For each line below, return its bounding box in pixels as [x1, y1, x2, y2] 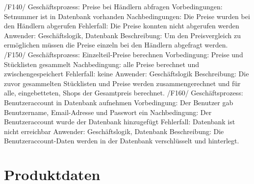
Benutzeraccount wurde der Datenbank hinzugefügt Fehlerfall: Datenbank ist [4, 116, 235, 127]
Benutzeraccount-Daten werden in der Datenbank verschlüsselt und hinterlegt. [4, 136, 239, 146]
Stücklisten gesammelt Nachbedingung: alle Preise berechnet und [4, 59, 199, 69]
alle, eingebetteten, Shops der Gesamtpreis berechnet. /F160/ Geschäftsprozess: [4, 88, 243, 98]
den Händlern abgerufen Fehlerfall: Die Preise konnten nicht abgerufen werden [4, 21, 239, 31]
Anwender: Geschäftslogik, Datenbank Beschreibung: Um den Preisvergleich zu [4, 30, 241, 40]
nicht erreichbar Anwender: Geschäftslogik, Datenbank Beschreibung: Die [4, 126, 224, 136]
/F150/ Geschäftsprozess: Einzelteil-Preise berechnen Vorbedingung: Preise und [4, 49, 243, 59]
